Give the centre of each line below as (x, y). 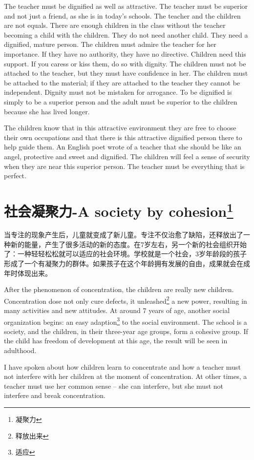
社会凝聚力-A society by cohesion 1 (119, 210)
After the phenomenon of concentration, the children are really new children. (119, 289)
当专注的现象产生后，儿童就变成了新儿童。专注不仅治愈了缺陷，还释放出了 (124, 235)
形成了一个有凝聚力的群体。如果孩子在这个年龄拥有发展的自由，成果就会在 (124, 263)
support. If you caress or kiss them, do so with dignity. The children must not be (125, 63)
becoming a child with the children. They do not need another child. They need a (126, 34)
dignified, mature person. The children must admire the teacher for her (110, 44)
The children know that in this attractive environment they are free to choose (120, 128)
